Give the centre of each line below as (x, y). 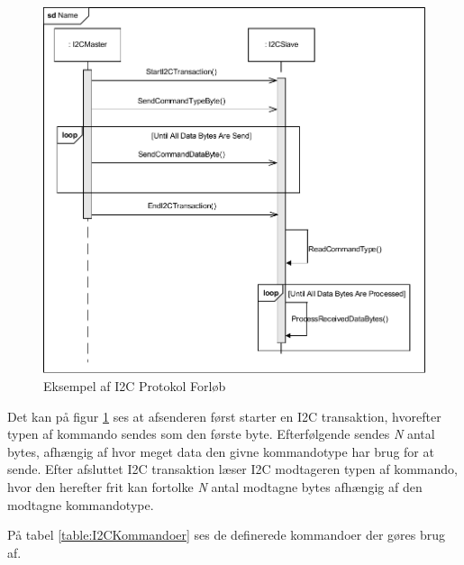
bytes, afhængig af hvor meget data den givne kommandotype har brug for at (221, 451)
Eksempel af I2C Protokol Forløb (135, 385)
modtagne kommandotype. (81, 504)
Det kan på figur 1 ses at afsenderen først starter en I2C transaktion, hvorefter (224, 416)
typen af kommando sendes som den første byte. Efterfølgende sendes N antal (221, 434)
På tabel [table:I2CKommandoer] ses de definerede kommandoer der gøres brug (226, 535)
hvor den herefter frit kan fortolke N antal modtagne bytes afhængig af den (215, 486)
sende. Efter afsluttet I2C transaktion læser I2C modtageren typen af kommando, (232, 469)
